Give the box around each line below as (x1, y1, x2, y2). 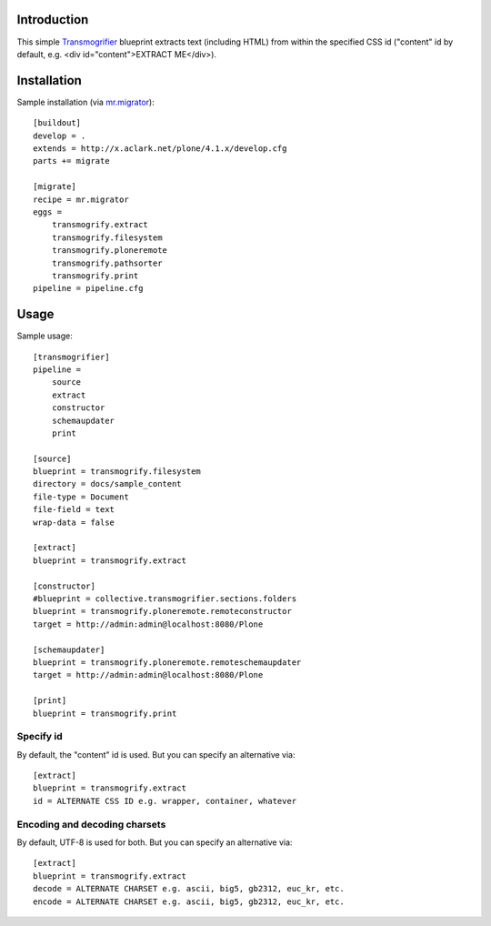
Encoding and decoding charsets (16, 818, 166, 830)
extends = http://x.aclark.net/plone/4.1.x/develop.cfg (33, 143, 287, 154)
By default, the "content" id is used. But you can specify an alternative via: (16, 749, 296, 760)
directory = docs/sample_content (33, 478, 182, 489)
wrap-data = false (33, 517, 115, 528)
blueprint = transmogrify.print (33, 708, 177, 719)
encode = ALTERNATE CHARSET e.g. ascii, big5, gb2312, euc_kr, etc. (33, 896, 345, 907)
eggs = (33, 206, 63, 217)
